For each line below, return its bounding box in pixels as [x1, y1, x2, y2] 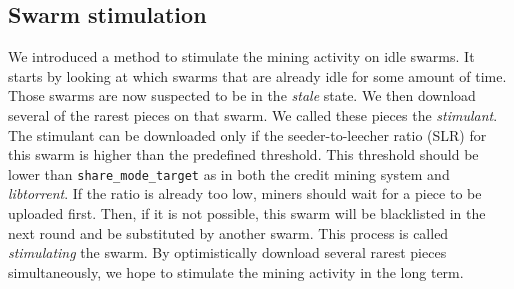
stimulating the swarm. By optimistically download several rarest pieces [8, 242, 447, 263]
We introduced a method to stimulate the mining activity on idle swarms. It [8, 46, 475, 67]
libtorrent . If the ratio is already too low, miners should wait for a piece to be [8, 183, 482, 204]
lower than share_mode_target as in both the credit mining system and [8, 163, 450, 184]
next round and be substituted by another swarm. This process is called [8, 222, 449, 243]
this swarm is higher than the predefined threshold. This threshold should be [8, 144, 479, 165]
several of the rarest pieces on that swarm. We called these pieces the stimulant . [8, 104, 498, 125]
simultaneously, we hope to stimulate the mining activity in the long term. [8, 261, 464, 282]
